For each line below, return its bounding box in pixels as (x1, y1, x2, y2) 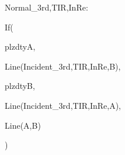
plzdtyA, (5, 40, 36, 53)
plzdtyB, (5, 80, 35, 92)
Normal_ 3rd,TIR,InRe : (5, 1, 88, 13)
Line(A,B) (5, 119, 41, 131)
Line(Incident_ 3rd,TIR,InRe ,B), (5, 60, 121, 72)
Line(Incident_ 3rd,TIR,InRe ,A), (5, 99, 121, 111)
